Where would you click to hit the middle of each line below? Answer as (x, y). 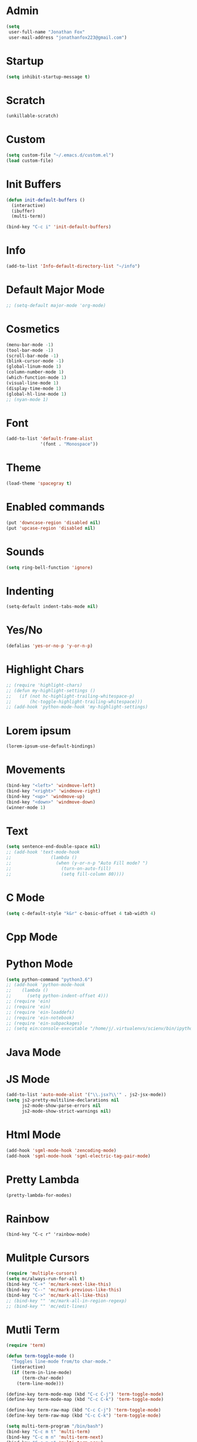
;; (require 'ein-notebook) (40, 1018)
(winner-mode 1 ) (26, 807)
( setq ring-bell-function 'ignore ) (50, 568)
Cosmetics (33, 329)
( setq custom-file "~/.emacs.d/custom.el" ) (60, 155)
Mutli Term (33, 1330)
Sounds (25, 552)
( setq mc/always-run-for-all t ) (45, 1279)
